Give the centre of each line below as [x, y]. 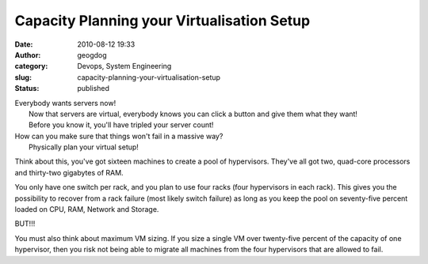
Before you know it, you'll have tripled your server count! [121, 125]
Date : [24, 44]
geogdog [92, 55]
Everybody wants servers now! [65, 103]
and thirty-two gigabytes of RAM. [69, 172]
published [94, 89]
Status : [27, 89]
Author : [28, 55]
